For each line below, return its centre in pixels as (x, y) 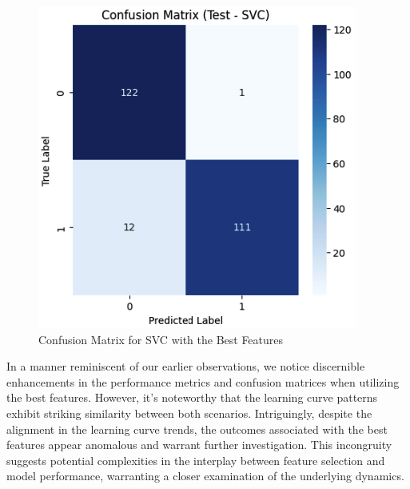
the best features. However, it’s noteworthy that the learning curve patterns (192, 397)
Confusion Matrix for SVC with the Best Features (161, 339)
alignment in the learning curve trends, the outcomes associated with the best (197, 429)
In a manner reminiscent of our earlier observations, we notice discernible (186, 366)
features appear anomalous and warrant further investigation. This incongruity (199, 445)
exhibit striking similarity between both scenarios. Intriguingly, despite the (189, 413)
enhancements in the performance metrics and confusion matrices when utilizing (203, 381)
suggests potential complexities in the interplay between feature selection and (196, 460)
